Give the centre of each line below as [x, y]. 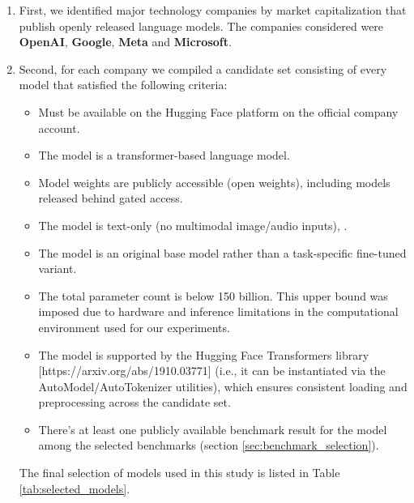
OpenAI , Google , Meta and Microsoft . [125, 42]
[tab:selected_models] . [75, 488]
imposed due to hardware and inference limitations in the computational [218, 311]
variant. [58, 269]
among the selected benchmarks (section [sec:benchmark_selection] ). [209, 445]
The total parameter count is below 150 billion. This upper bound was [213, 295]
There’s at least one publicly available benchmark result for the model [213, 429]
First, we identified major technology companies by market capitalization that [213, 10]
